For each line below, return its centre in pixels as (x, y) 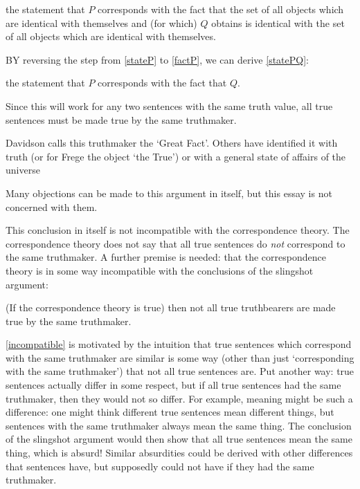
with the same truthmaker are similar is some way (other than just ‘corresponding (180, 357)
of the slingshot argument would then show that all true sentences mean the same (179, 439)
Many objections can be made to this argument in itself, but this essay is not (169, 193)
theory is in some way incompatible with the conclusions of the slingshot (160, 270)
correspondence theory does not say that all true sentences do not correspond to (175, 243)
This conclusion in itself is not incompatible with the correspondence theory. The (178, 230)
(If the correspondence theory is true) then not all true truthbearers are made (171, 307)
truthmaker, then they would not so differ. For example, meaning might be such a (179, 398)
